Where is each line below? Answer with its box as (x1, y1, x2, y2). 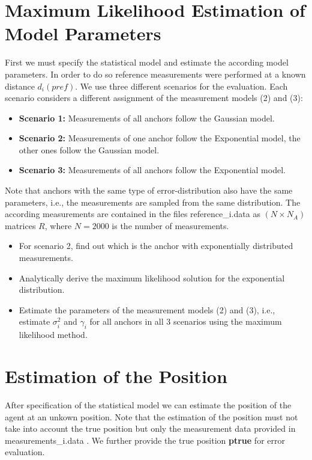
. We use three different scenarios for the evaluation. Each (75, 79, 288, 92)
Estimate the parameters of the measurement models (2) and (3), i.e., (19, 303, 275, 316)
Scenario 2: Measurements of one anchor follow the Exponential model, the (19, 132, 301, 144)
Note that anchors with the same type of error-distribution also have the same (5, 184, 293, 197)
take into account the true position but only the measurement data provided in (5, 422, 296, 435)
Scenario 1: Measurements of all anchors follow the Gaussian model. (19, 111, 275, 124)
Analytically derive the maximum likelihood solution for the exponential (19, 271, 285, 284)
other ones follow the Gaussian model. (19, 143, 160, 156)
